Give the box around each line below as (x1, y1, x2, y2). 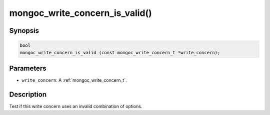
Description (9, 90, 47, 99)
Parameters (9, 64, 46, 72)
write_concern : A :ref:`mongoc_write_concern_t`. (21, 77, 127, 83)
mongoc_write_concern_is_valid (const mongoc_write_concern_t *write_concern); (19, 50, 220, 55)
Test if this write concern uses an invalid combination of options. (9, 103, 142, 109)
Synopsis (9, 26, 39, 35)
